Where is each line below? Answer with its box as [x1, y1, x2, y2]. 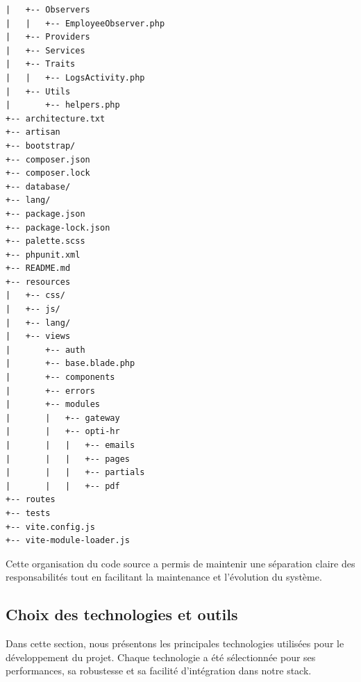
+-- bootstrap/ [6, 140, 76, 151]
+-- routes [6, 494, 56, 505]
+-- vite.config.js [6, 522, 95, 532]
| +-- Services [6, 45, 85, 56]
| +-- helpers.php [6, 100, 120, 110]
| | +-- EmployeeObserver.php [6, 18, 165, 28]
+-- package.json [6, 208, 85, 219]
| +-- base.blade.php [6, 358, 135, 369]
